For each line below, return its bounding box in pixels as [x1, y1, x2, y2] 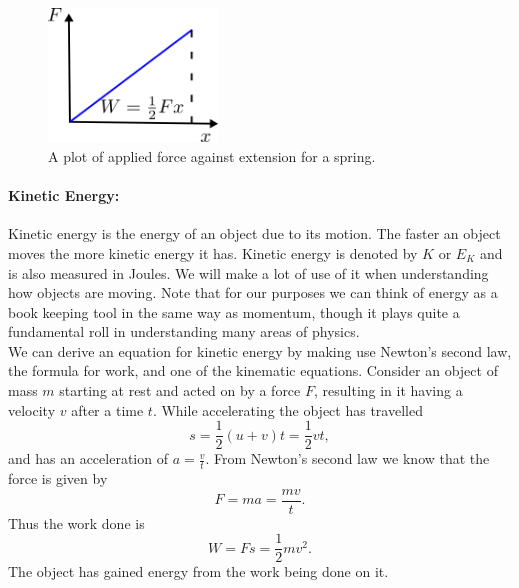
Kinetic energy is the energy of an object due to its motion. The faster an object [8, 223, 501, 244]
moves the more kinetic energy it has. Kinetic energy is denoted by [8, 242, 418, 263]
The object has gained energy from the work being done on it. [8, 561, 389, 582]
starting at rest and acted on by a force [59, 380, 301, 401]
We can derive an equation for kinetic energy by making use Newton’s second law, [8, 340, 512, 361]
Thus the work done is [8, 512, 145, 533]
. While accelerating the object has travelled [152, 399, 423, 420]
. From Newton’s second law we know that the [205, 448, 490, 469]
